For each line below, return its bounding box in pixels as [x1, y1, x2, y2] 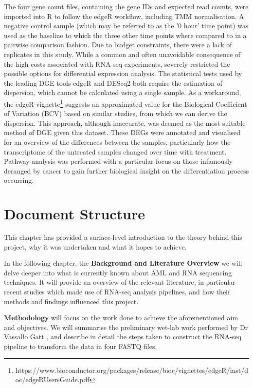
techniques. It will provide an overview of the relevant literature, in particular [4, 277, 235, 287]
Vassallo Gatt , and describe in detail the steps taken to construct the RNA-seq [4, 331, 241, 342]
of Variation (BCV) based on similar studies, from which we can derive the [4, 108, 227, 118]
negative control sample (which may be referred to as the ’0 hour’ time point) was [4, 20, 249, 31]
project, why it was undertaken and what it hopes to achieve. [4, 241, 187, 252]
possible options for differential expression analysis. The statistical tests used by [4, 68, 242, 78]
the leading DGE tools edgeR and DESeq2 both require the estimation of [4, 78, 222, 88]
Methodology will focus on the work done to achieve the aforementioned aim [4, 312, 238, 323]
